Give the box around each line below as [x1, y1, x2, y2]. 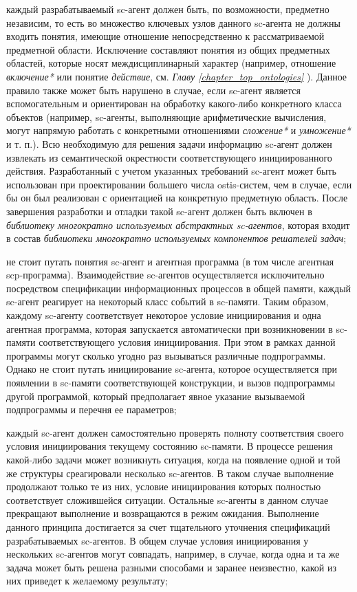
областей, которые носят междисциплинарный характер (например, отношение [6, 56, 336, 70]
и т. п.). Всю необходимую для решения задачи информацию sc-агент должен [6, 136, 332, 151]
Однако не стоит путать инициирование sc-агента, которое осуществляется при [6, 362, 338, 376]
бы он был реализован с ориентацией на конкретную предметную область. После [6, 190, 348, 205]
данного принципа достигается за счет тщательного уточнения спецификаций [6, 519, 330, 534]
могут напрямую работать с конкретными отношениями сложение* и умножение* [6, 123, 351, 138]
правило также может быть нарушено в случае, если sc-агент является [6, 83, 301, 97]
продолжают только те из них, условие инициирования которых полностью [6, 479, 321, 494]
